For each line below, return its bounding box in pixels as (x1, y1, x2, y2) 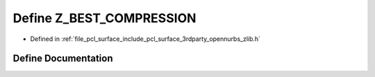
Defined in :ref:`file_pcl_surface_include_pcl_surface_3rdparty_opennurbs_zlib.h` (30, 35, 260, 43)
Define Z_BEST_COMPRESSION (12, 10, 197, 26)
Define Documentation (12, 53, 113, 65)
